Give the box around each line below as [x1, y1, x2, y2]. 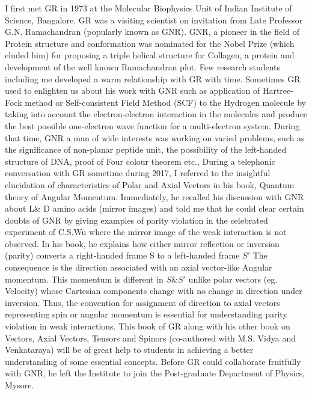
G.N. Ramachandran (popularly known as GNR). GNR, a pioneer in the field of [5, 25, 299, 38]
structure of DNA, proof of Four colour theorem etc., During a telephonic [5, 155, 275, 167]
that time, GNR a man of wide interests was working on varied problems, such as [5, 131, 305, 144]
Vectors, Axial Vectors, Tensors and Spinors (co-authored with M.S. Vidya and [5, 331, 296, 344]
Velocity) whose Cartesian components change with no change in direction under [5, 284, 302, 297]
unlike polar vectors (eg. [188, 272, 278, 285]
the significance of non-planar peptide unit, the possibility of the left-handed [5, 143, 287, 156]
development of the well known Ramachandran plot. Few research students [5, 60, 281, 73]
